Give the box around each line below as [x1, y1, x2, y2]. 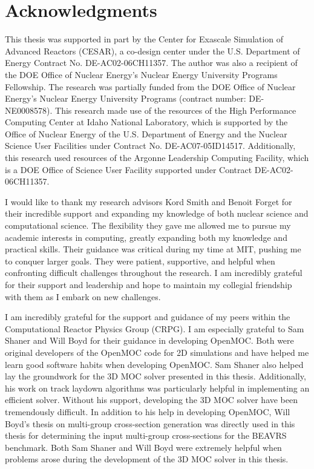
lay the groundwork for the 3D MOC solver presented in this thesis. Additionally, [5, 370, 306, 382]
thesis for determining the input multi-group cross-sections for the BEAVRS [5, 429, 287, 442]
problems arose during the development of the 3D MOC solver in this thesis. [5, 453, 289, 465]
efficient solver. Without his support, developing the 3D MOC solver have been [5, 393, 298, 406]
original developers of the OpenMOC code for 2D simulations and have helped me [5, 346, 309, 358]
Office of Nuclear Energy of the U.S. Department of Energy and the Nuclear [5, 127, 287, 140]
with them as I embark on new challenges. [5, 290, 161, 303]
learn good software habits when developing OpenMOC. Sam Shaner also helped [5, 358, 304, 370]
